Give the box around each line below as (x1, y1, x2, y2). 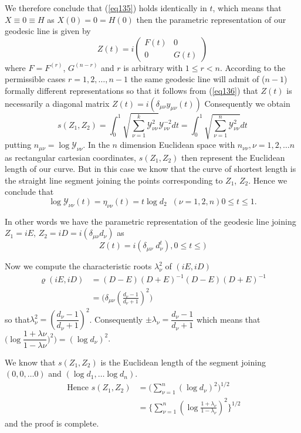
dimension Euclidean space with (120, 138, 235, 151)
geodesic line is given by (5, 25, 91, 37)
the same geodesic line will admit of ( (130, 73, 265, 85)
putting (5, 138, 32, 151)
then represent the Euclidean (181, 151, 285, 163)
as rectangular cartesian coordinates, (5, 151, 136, 163)
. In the (83, 138, 110, 151)
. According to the (219, 61, 286, 73)
